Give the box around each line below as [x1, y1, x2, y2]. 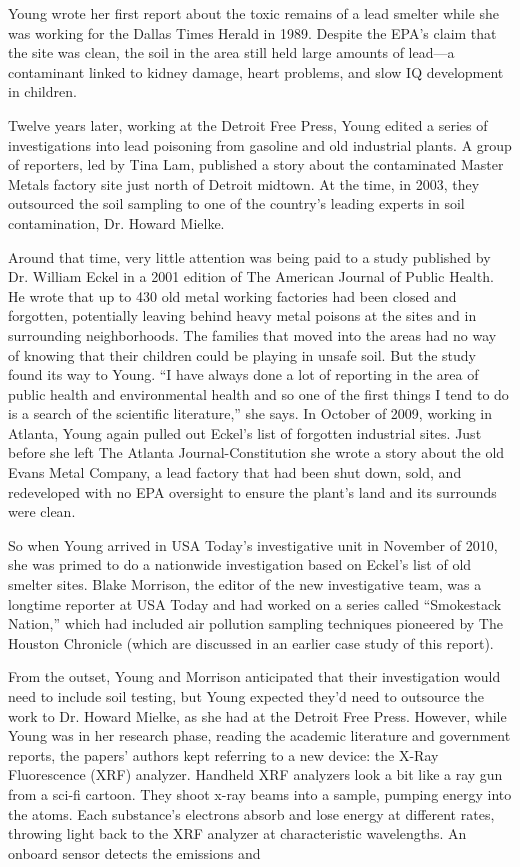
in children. [8, 81, 77, 102]
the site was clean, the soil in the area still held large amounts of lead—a [8, 42, 455, 63]
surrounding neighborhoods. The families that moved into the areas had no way [8, 324, 497, 345]
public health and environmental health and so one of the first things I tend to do [8, 383, 509, 404]
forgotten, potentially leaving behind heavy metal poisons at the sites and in [8, 305, 477, 326]
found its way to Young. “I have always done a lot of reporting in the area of [8, 364, 479, 385]
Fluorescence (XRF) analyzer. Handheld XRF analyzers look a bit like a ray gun [8, 764, 503, 785]
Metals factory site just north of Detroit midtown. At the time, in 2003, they [8, 173, 480, 194]
